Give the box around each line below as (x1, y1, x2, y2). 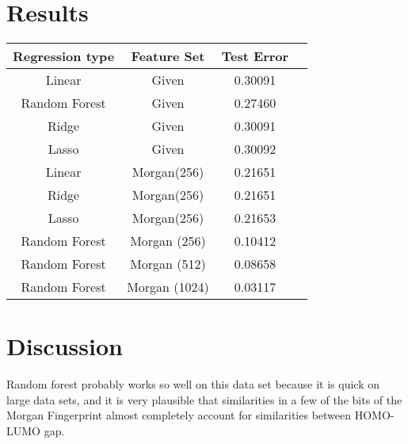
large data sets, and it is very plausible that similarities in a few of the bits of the (6, 391, 402, 408)
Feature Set (131, 47, 205, 66)
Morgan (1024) (127, 277, 209, 297)
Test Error (221, 47, 289, 66)
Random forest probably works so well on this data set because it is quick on (6, 376, 379, 392)
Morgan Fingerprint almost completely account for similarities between (6, 407, 352, 423)
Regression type (13, 47, 115, 66)
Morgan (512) (130, 255, 206, 274)
